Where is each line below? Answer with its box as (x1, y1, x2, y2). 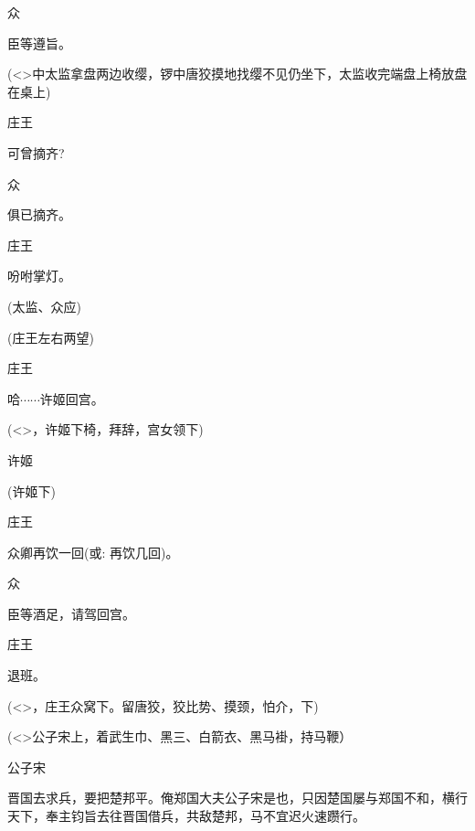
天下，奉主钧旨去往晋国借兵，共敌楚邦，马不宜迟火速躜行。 (7, 806, 365, 826)
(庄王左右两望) (7, 327, 94, 346)
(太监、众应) (7, 296, 81, 315)
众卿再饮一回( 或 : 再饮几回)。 (7, 542, 179, 561)
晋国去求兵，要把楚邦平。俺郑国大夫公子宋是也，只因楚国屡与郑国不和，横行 (7, 788, 468, 807)
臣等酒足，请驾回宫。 (7, 603, 135, 623)
